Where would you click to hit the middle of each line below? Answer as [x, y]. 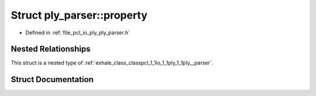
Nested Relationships [51, 49]
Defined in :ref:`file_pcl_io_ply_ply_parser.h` [78, 33]
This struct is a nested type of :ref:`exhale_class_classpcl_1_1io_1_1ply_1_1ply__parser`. [112, 63]
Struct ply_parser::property [79, 15]
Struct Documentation [52, 79]
